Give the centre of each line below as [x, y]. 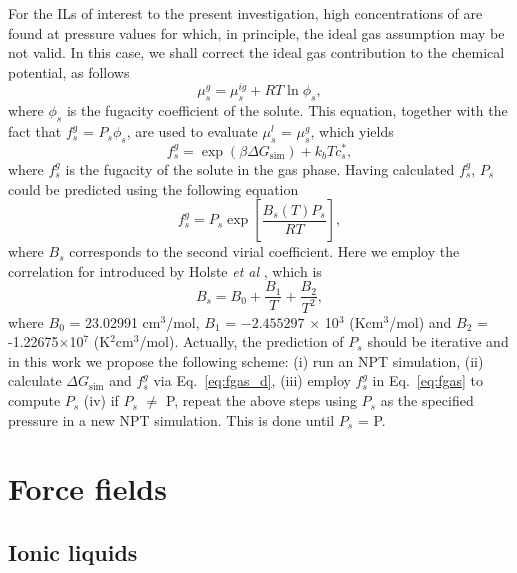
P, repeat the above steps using [261, 400]
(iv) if [101, 400]
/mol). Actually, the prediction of [241, 341]
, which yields [352, 131]
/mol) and [420, 321]
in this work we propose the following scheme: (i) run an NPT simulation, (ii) [246, 360]
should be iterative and [438, 341]
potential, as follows [69, 71]
